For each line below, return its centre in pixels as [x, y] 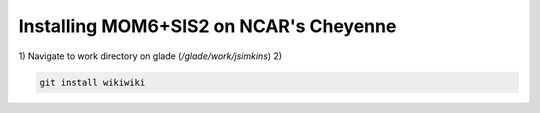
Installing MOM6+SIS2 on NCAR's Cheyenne [207, 26]
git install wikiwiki [92, 82]
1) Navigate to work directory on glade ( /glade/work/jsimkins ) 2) [150, 56]
